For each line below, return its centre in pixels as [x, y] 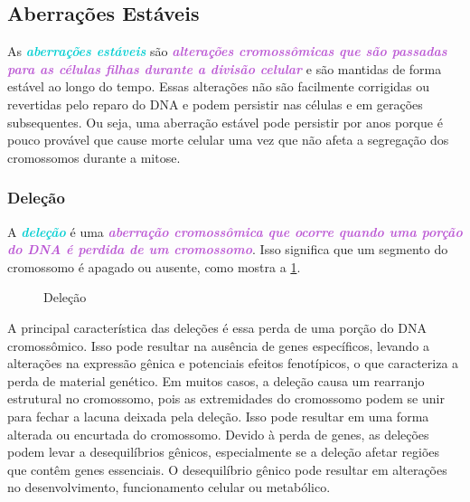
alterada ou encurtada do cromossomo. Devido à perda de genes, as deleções [218, 434]
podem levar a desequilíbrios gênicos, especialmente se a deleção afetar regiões [224, 452]
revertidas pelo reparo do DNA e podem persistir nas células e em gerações [215, 104]
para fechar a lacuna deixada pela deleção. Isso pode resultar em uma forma [218, 416]
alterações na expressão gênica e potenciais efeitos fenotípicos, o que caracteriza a [233, 363]
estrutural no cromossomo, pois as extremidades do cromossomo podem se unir [226, 398]
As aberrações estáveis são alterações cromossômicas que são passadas [227, 51]
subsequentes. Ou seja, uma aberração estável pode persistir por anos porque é [225, 122]
